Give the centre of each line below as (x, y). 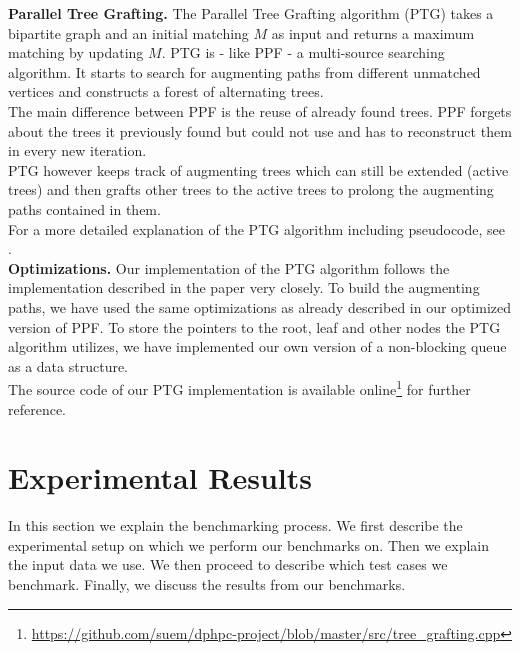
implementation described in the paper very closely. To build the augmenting (244, 287)
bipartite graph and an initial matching (128, 32)
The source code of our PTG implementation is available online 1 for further (239, 387)
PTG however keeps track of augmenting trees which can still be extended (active (258, 169)
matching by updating (76, 52)
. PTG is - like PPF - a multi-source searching (303, 52)
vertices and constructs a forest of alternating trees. (166, 91)
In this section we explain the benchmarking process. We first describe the (235, 525)
